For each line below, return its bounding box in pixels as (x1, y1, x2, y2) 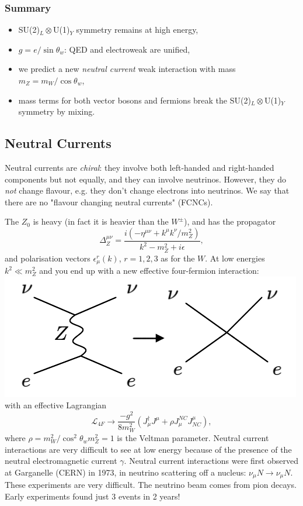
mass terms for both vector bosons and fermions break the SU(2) (18, 94, 251, 106)
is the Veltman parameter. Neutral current (117, 432, 269, 444)
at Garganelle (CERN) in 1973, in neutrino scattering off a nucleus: (5, 466, 246, 478)
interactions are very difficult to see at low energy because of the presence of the (5, 443, 292, 455)
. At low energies (205, 252, 265, 264)
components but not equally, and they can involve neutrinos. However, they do (5, 173, 287, 185)
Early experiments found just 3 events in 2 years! (5, 490, 180, 502)
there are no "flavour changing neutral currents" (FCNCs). (5, 195, 213, 208)
